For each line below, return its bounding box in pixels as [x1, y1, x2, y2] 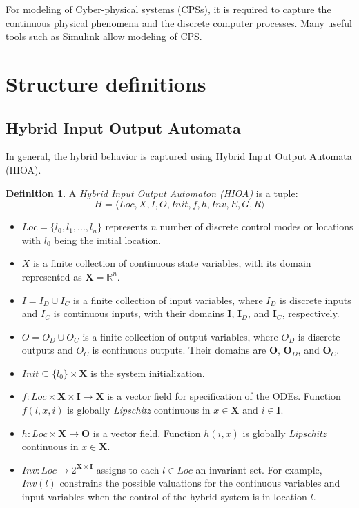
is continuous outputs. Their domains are [92, 343, 266, 357]
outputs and [21, 343, 73, 357]
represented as [21, 269, 82, 283]
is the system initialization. [90, 365, 205, 380]
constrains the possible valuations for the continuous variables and [59, 476, 340, 490]
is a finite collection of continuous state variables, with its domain [33, 256, 311, 270]
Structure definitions [6, 69, 206, 97]
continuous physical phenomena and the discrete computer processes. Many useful [6, 15, 352, 30]
